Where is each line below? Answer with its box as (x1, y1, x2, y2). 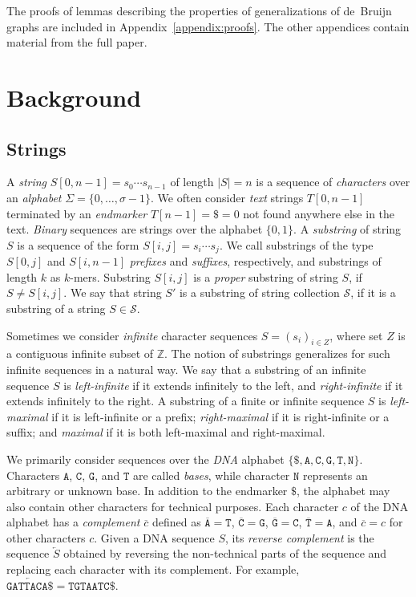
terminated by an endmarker (6, 205, 147, 221)
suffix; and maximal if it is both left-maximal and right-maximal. (6, 424, 325, 441)
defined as (151, 514, 201, 530)
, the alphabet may (297, 482, 390, 499)
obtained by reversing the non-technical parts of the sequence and (63, 545, 387, 562)
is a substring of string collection (179, 284, 340, 301)
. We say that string (63, 284, 162, 301)
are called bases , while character (132, 466, 290, 483)
